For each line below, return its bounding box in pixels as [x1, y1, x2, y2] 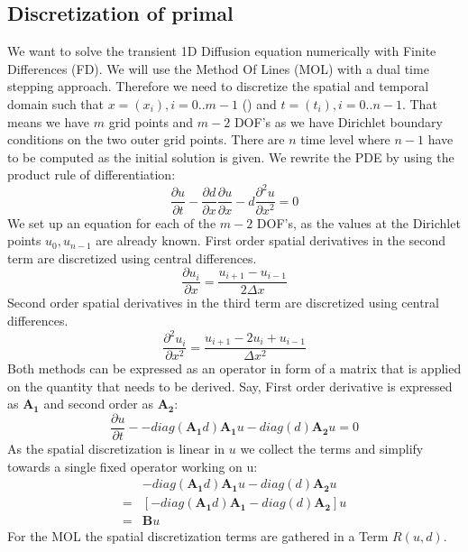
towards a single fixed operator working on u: [7, 456, 258, 475]
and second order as [43, 394, 154, 413]
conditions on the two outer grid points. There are [7, 130, 285, 149]
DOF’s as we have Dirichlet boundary [234, 112, 443, 131]
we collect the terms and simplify [240, 438, 424, 457]
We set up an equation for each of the [7, 213, 216, 232]
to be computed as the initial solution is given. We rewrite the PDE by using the [7, 147, 454, 166]
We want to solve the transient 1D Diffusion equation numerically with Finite [7, 41, 436, 60]
